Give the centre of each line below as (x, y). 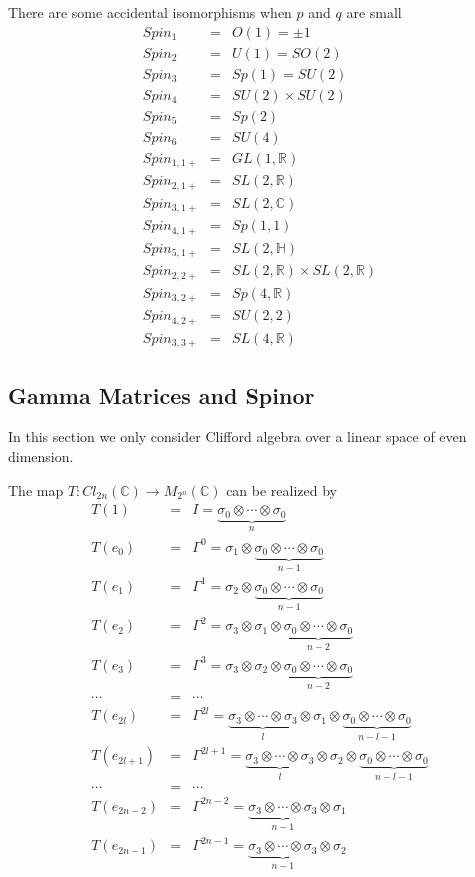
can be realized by (282, 489)
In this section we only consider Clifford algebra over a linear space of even (237, 436)
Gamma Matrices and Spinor (161, 394)
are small (374, 12)
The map (36, 489)
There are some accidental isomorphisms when (150, 12)
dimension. (41, 455)
